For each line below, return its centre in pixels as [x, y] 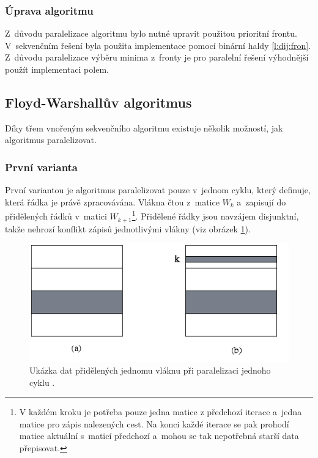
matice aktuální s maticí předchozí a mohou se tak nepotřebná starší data [159, 436]
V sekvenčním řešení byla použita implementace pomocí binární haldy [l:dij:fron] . [158, 45]
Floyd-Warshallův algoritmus [98, 102]
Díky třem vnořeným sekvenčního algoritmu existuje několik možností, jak [144, 127]
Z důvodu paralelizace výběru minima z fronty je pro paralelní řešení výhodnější [157, 57]
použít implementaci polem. [57, 69]
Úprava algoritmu [49, 10]
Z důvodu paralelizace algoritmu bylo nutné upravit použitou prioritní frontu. [151, 33]
